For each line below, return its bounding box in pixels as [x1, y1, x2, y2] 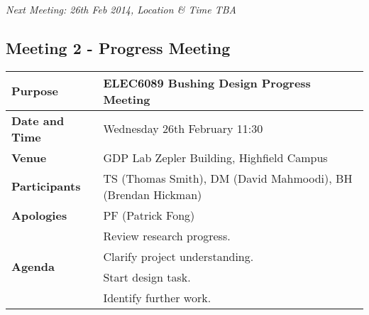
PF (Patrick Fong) [103, 206, 195, 223]
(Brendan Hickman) [103, 186, 202, 203]
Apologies [11, 206, 67, 223]
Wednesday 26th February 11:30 [103, 120, 263, 137]
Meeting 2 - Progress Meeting [6, 36, 231, 58]
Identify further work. [103, 289, 211, 306]
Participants [11, 178, 81, 195]
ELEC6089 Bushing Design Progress [103, 74, 311, 91]
